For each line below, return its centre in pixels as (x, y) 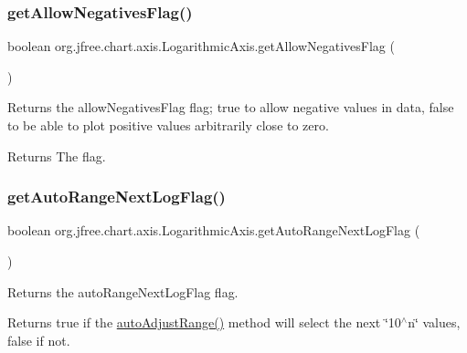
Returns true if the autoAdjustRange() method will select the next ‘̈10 (204, 322)
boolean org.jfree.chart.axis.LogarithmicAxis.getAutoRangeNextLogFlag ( (214, 230)
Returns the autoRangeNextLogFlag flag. (123, 291)
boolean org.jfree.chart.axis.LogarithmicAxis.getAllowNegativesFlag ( (201, 46)
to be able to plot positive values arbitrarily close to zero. (168, 125)
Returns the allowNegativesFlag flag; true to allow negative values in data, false (231, 107)
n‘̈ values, (434, 322)
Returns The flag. (57, 156)
